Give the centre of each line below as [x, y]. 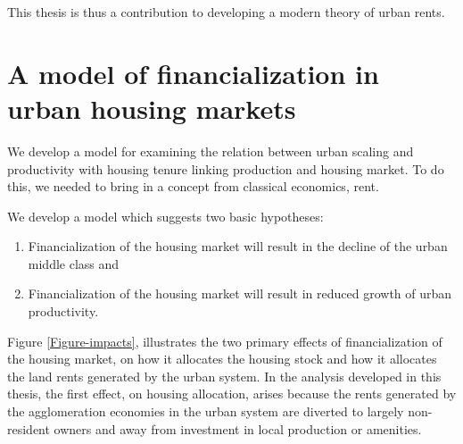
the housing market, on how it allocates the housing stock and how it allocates [222, 359]
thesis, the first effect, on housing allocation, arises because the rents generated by [232, 394]
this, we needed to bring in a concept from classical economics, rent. [193, 186]
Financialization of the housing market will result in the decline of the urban [238, 246]
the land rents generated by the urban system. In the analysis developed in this [224, 376]
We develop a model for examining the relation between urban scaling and [211, 151]
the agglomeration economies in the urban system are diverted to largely [206, 411]
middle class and [74, 263]
